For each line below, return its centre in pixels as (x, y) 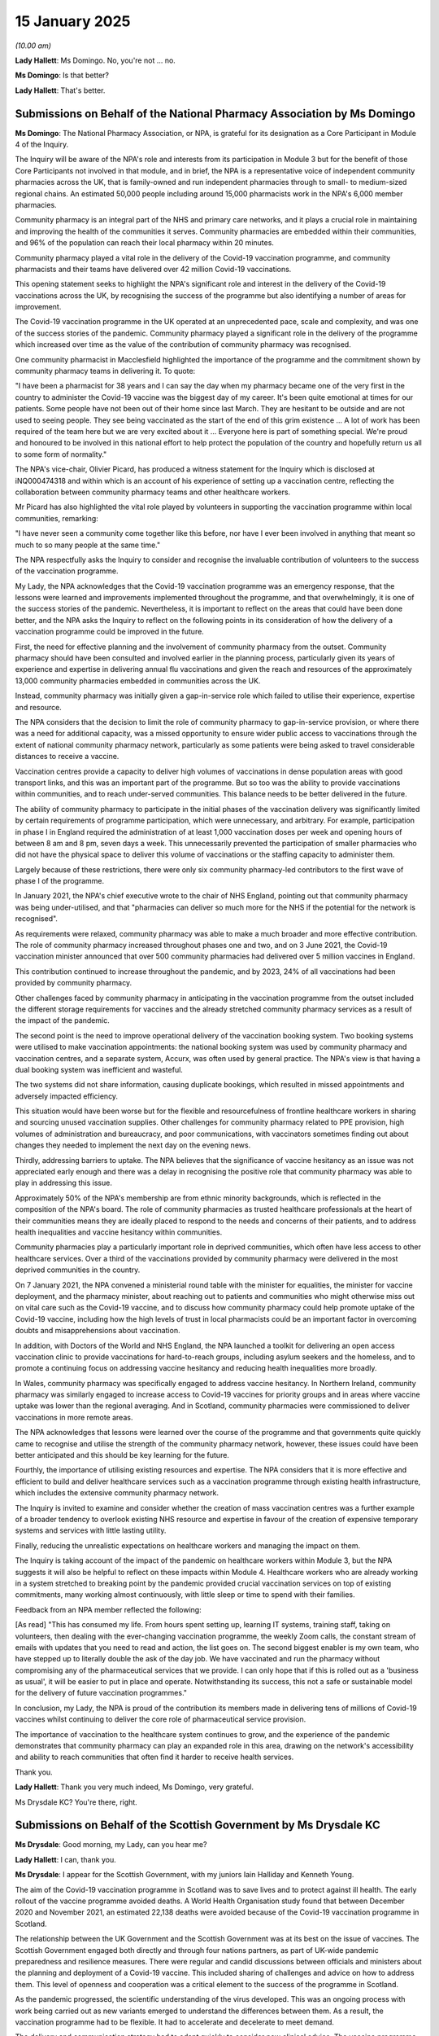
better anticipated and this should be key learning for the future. (122, 1455)
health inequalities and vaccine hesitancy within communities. (119, 1232)
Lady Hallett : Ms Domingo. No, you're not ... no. (96, 60)
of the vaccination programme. (67, 571)
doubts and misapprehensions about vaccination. (98, 1331)
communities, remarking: (57, 518)
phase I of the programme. (60, 881)
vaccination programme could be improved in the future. (110, 632)
